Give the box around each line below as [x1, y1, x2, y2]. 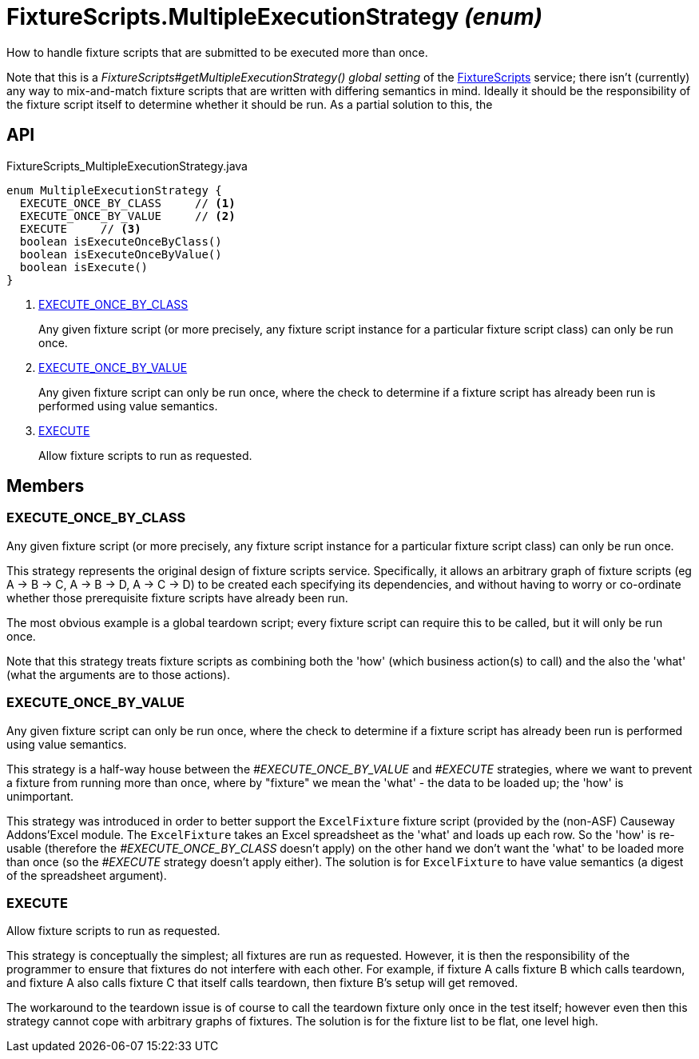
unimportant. [6, 789, 74, 803]
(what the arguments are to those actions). [6, 667, 230, 681]
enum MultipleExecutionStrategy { [6, 183, 222, 197]
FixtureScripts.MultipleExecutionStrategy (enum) [6, 3, 542, 30]
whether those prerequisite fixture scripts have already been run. [6, 590, 348, 605]
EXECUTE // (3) [19, 222, 141, 235]
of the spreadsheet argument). [6, 868, 167, 882]
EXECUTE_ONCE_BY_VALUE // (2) [19, 209, 236, 222]
